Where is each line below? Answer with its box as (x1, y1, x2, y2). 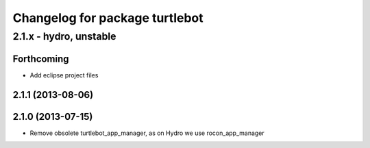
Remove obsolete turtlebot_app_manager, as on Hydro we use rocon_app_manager (29, 129, 265, 137)
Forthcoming (12, 53, 69, 64)
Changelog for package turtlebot (12, 10, 203, 25)
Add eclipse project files (29, 71, 99, 79)
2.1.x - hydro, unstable (12, 30, 116, 42)
